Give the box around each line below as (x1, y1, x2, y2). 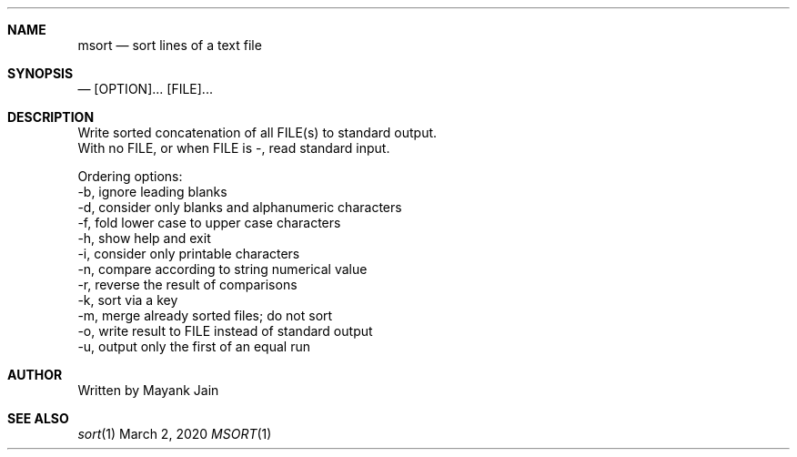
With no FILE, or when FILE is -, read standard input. (77, 140, 390, 156)
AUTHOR (7, 367, 63, 382)
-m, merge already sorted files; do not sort (77, 308, 333, 323)
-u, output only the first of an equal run (77, 339, 310, 354)
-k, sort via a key (77, 292, 178, 308)
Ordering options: (77, 168, 183, 184)
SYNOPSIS (7, 66, 74, 81)
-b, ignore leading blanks (77, 184, 227, 199)
